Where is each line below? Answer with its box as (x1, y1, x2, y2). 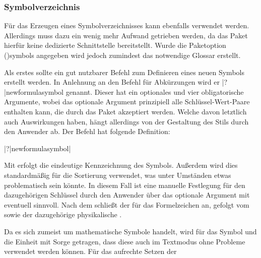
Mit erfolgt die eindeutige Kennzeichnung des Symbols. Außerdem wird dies (4, 160, 238, 170)
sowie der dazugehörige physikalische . (4, 209, 122, 220)
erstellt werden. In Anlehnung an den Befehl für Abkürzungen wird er (4, 77, 220, 87)
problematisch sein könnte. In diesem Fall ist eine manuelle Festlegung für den (4, 179, 245, 190)
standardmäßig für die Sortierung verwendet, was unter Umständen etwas (4, 169, 231, 180)
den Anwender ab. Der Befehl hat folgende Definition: (4, 126, 170, 137)
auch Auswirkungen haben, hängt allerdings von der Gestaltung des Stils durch (4, 116, 249, 126)
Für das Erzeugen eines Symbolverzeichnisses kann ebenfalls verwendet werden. (4, 20, 249, 31)
